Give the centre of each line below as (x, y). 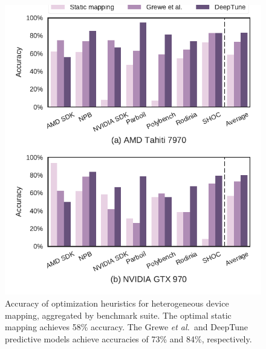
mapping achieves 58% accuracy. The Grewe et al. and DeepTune (126, 327)
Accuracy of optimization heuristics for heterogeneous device (117, 303)
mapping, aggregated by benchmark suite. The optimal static (118, 315)
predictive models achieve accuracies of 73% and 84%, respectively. (128, 338)
